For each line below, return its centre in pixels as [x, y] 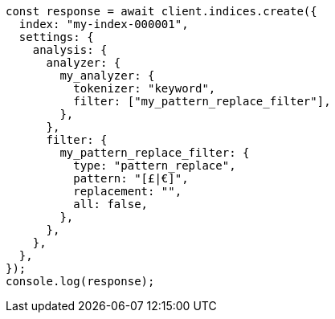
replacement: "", [128, 191]
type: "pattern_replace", [155, 166]
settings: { [56, 37]
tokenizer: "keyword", [145, 88]
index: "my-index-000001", [104, 24]
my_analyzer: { [107, 76]
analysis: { [70, 50]
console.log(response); [80, 281]
